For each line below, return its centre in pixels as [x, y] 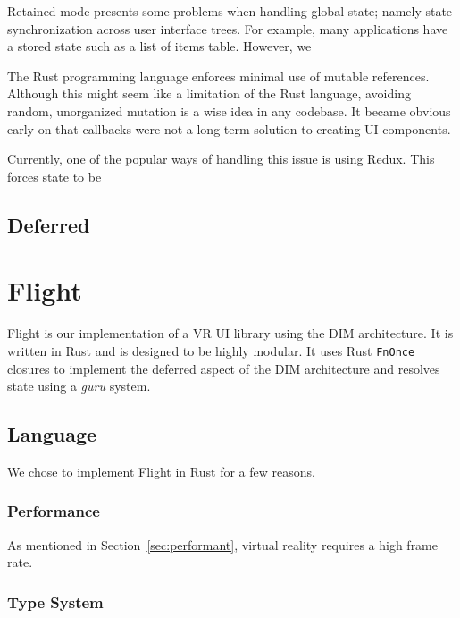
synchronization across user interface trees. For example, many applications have [228, 28]
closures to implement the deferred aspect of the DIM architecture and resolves [224, 368]
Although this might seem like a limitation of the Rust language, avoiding [209, 93]
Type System [55, 601]
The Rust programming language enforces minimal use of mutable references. [218, 76]
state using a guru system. [79, 386]
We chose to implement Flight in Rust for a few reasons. [161, 471]
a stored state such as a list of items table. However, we [159, 46]
